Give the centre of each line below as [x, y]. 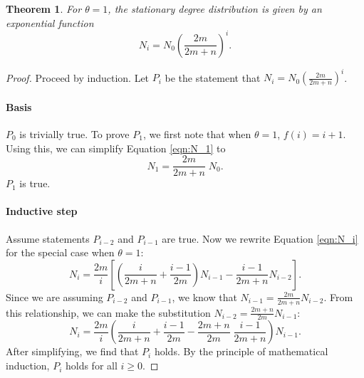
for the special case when [60, 252]
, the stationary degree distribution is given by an [215, 9]
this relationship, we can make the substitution [108, 312]
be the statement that [213, 77]
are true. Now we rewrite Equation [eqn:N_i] [260, 238]
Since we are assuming [54, 296]
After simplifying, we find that [72, 351]
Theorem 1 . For [44, 9]
